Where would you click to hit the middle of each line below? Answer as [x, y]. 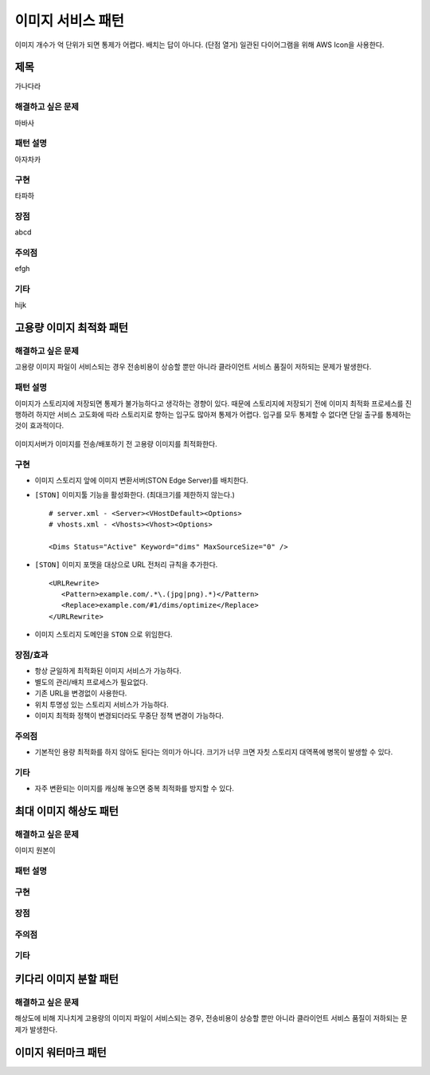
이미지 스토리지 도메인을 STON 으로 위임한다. [104, 635]
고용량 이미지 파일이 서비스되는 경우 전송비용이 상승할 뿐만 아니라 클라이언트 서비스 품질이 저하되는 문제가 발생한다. [193, 367]
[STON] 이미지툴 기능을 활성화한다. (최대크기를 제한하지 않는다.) [135, 495]
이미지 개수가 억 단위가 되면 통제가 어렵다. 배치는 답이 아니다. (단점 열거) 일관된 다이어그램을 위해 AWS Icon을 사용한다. [199, 45]
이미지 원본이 [35, 850]
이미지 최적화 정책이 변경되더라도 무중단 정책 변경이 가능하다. [129, 715]
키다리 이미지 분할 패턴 [67, 979]
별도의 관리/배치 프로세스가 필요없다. [91, 682]
